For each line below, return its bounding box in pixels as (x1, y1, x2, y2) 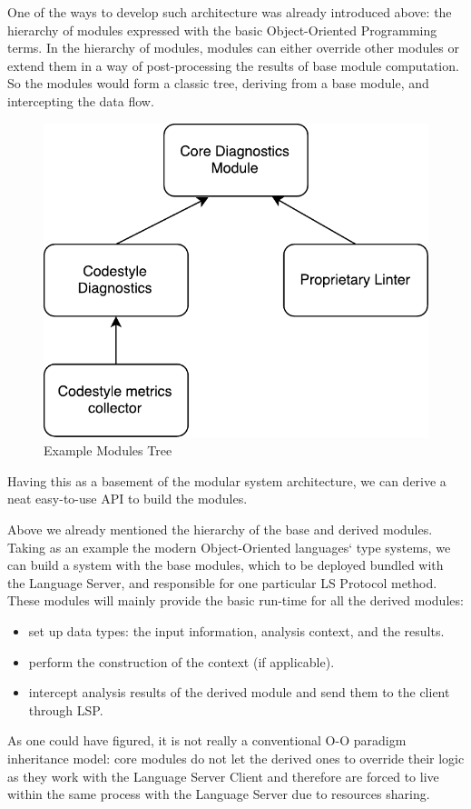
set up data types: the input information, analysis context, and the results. (28, 621, 445, 640)
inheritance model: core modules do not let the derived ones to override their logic (7, 748, 465, 767)
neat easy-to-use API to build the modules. (7, 489, 248, 508)
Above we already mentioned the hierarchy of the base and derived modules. (7, 519, 433, 538)
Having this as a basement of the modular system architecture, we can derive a (7, 471, 446, 490)
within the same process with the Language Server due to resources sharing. (7, 784, 430, 804)
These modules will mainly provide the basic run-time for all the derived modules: (7, 591, 464, 610)
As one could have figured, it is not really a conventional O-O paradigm (7, 731, 407, 750)
